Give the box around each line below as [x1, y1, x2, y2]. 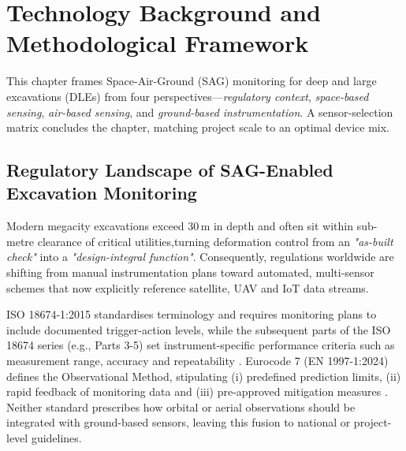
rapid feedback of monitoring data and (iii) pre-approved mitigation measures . [6, 383, 388, 400]
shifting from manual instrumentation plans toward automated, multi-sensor [6, 264, 374, 281]
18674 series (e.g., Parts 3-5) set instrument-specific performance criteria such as [6, 337, 395, 353]
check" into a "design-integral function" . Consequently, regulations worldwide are [6, 248, 394, 265]
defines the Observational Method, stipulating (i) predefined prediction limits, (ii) [6, 367, 401, 384]
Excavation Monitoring [6, 181, 197, 205]
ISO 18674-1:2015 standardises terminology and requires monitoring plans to [6, 306, 377, 322]
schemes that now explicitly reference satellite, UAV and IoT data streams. [6, 279, 369, 296]
